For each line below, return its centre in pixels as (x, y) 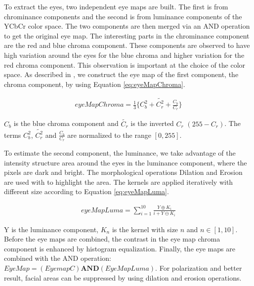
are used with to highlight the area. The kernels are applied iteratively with (119, 182)
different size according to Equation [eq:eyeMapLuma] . (86, 191)
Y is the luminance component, (51, 229)
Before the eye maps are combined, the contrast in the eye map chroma (112, 239)
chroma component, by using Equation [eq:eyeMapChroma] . (95, 84)
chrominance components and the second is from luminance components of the (123, 16)
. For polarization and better (199, 267)
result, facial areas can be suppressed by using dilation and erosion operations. (123, 277)
